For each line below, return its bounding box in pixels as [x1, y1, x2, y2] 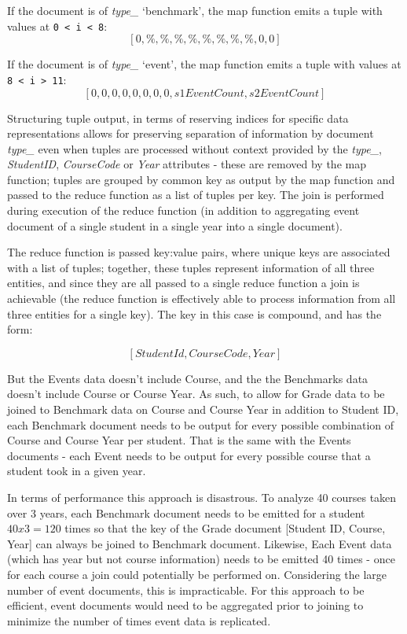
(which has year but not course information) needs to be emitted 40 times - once [7, 551, 395, 567]
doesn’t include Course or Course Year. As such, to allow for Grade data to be [7, 385, 385, 402]
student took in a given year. [7, 463, 146, 479]
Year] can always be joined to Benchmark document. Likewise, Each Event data [7, 535, 392, 551]
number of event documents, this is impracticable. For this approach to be [7, 581, 365, 598]
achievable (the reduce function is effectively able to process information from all [7, 290, 396, 307]
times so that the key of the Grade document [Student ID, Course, [64, 520, 386, 536]
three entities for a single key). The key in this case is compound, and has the [7, 305, 382, 322]
